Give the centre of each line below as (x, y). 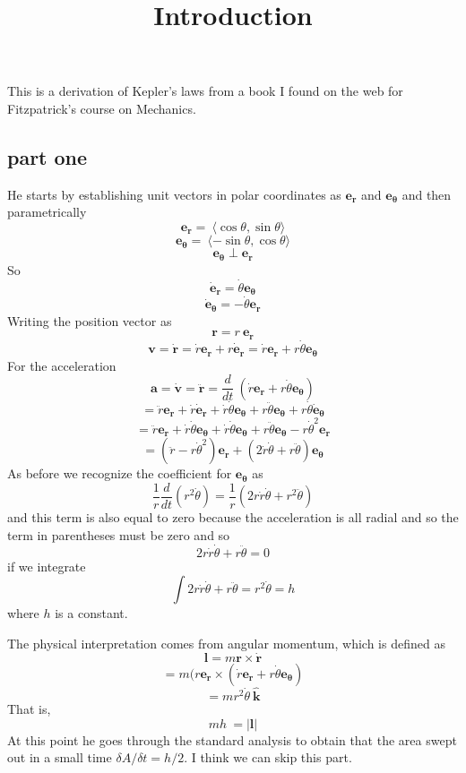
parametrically (47, 212)
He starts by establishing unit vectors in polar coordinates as (174, 194)
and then (427, 194)
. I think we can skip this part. (268, 757)
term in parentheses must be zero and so (119, 535)
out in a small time (60, 757)
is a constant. (91, 613)
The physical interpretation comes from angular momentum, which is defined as (226, 644)
